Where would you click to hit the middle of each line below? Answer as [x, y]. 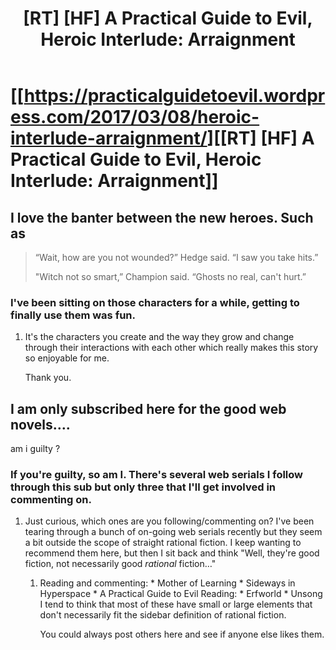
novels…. [40, 424]
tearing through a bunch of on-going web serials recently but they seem [173, 532]
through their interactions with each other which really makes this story [171, 348]
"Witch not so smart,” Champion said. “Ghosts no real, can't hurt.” [170, 276]
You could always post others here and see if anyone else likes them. [182, 634]
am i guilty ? [35, 449]
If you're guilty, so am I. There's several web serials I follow [156, 475]
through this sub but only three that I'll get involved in [143, 487]
